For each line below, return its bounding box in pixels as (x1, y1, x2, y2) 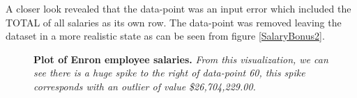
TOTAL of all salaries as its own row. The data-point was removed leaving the (6, 15, 342, 29)
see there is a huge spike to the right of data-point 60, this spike (33, 65, 305, 80)
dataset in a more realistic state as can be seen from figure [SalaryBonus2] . (6, 28, 325, 43)
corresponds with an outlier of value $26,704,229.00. (33, 79, 256, 93)
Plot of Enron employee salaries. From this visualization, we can (33, 51, 328, 66)
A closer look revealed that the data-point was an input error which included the (6, 1, 351, 15)
